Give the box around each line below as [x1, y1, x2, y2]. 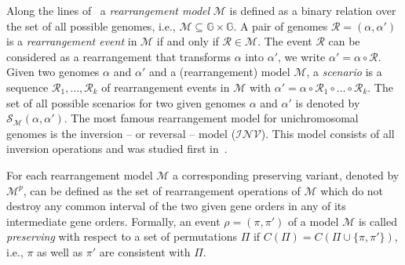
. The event [257, 33, 312, 49]
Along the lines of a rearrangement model [6, 2, 210, 18]
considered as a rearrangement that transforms [6, 48, 231, 64]
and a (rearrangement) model [148, 64, 290, 80]
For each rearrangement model [6, 166, 153, 183]
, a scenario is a [306, 64, 382, 80]
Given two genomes [6, 64, 100, 80]
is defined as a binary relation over [229, 2, 396, 18]
